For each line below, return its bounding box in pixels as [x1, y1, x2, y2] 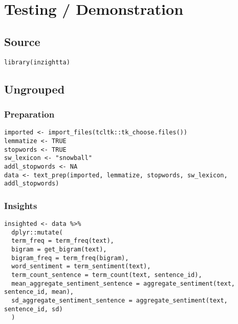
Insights [4, 199, 37, 212]
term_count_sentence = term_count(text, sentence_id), [11, 271, 202, 279]
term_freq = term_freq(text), [11, 237, 114, 245]
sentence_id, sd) [4, 305, 63, 313]
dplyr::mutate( [11, 228, 63, 236]
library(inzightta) [4, 58, 70, 66]
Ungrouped [4, 81, 65, 97]
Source [4, 33, 40, 49]
